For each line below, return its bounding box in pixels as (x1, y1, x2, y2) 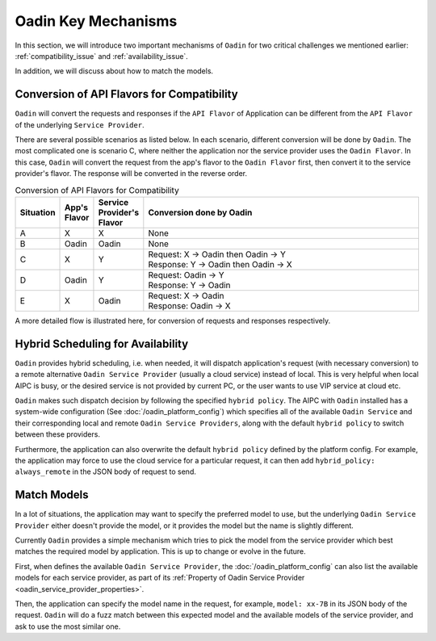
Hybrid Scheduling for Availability (15, 337, 189, 350)
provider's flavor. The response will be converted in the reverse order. (15, 169, 248, 178)
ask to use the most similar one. (15, 622, 121, 631)
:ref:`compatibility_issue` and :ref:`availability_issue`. (15, 51, 189, 61)
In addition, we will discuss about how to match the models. (15, 66, 214, 76)
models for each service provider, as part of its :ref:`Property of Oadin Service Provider (15, 573, 305, 583)
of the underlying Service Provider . (15, 119, 145, 129)
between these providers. (15, 429, 101, 439)
